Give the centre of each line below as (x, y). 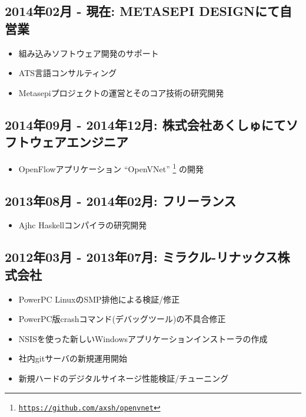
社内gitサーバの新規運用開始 (73, 358)
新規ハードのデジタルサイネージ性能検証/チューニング (124, 378)
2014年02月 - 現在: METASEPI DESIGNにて (142, 11)
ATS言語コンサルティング (68, 73)
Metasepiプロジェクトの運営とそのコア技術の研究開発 (121, 92)
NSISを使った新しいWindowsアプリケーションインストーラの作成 (143, 338)
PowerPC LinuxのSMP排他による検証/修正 (99, 299)
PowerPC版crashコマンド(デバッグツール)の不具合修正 (122, 319)
